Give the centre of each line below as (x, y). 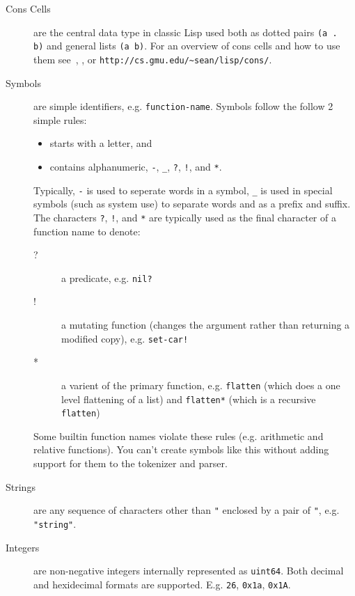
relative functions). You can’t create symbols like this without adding (181, 449)
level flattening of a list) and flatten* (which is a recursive (189, 399)
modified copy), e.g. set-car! (125, 338)
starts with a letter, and (101, 143)
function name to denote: (87, 231)
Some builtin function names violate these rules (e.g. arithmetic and (179, 436)
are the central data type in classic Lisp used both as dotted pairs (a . (186, 32)
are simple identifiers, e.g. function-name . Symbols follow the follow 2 (183, 106)
